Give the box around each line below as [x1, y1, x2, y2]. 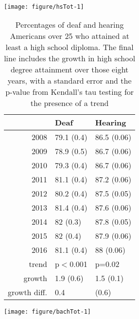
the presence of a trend [30, 97, 109, 108]
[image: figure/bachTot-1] [4, 308, 91, 315]
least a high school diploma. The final [5, 41, 134, 53]
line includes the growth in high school [4, 52, 136, 64]
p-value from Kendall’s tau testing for [5, 86, 134, 97]
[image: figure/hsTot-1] [4, 3, 84, 10]
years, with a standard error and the [7, 74, 132, 86]
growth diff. [8, 286, 47, 298]
